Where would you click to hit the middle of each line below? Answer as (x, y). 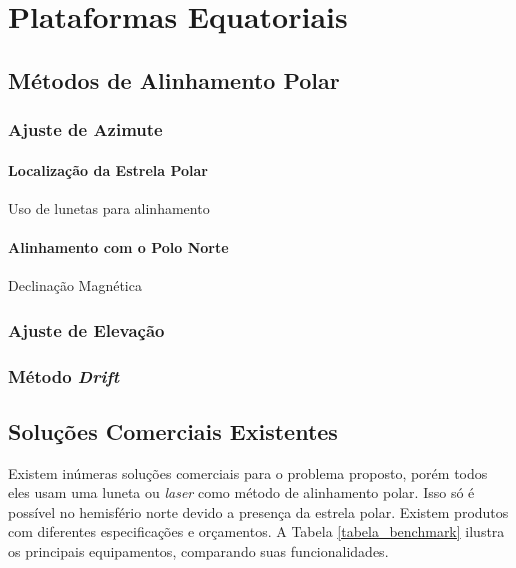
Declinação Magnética (75, 285)
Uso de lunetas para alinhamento (109, 207)
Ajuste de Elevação (86, 329)
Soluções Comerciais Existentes (173, 430)
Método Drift (64, 375)
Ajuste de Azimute (85, 129)
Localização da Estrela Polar (108, 169)
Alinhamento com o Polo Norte (118, 246)
